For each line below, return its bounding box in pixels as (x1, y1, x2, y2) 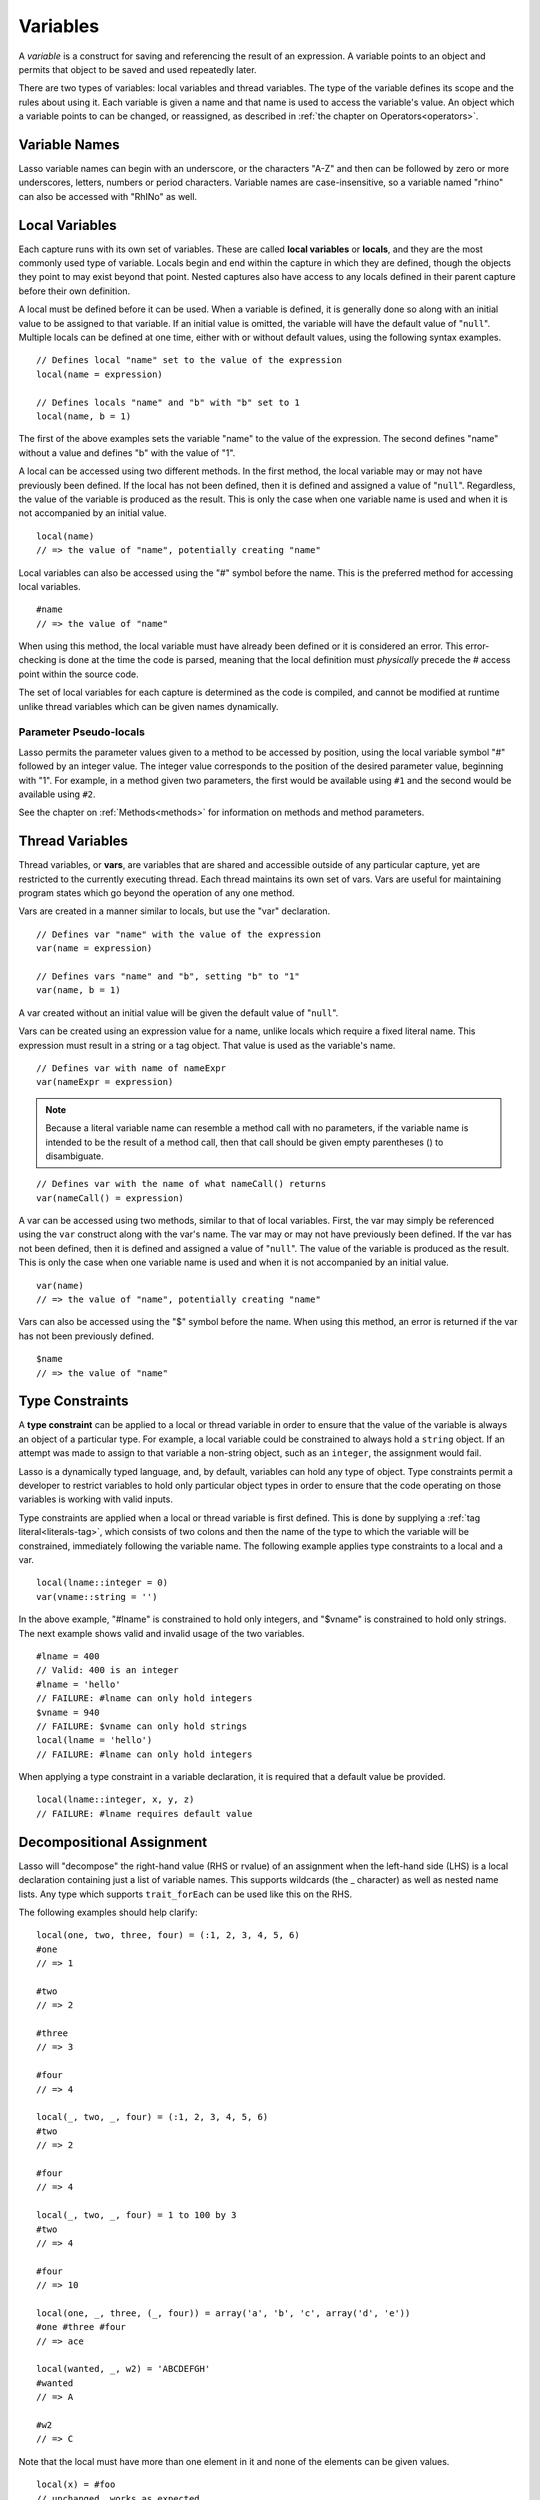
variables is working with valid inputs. (18, 1493, 174, 1505)
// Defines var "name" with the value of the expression (36, 928, 322, 940)
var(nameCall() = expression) (36, 1192, 185, 1204)
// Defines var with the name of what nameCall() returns (36, 1178, 327, 1190)
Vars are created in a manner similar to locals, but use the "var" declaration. (18, 905, 331, 917)
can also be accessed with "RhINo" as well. (18, 190, 198, 202)
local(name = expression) (36, 368, 164, 380)
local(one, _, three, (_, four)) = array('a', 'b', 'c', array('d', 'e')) (36, 2307, 411, 2319)
